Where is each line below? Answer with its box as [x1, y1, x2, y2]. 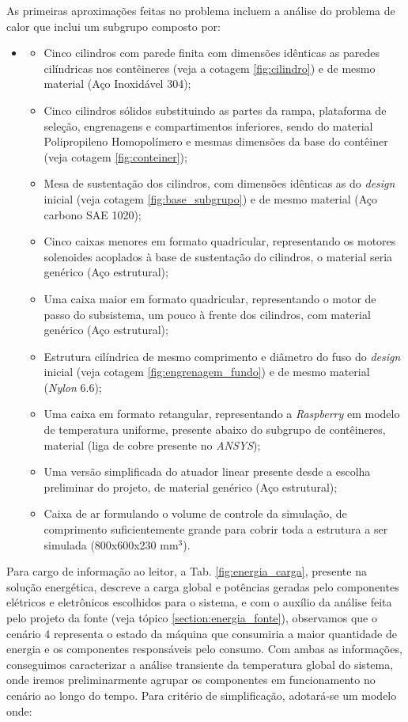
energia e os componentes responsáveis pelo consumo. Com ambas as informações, [6, 640, 402, 657]
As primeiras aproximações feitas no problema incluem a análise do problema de [6, 2, 395, 18]
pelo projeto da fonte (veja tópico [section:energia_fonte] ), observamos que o [6, 610, 377, 625]
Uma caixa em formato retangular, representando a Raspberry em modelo [43, 405, 400, 422]
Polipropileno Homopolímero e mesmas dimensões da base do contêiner [43, 133, 388, 150]
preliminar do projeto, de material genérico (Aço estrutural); [43, 478, 338, 495]
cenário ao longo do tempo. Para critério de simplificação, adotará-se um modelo [6, 686, 397, 703]
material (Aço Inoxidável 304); [43, 75, 191, 92]
